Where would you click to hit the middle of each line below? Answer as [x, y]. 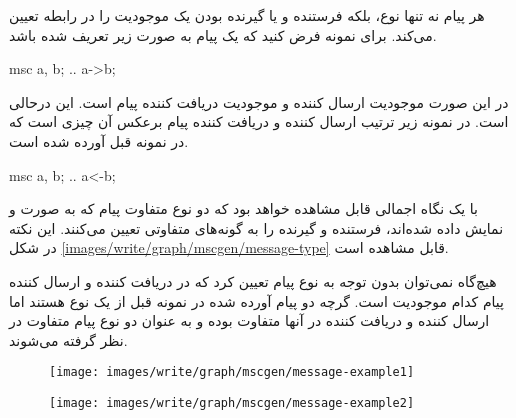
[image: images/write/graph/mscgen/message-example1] [232, 372]
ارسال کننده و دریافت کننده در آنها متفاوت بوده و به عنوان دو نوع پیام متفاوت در [249, 320]
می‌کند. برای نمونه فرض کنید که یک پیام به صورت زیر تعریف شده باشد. [223, 34]
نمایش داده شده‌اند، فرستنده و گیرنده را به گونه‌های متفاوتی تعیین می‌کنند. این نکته [256, 227]
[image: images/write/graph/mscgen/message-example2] [232, 402]
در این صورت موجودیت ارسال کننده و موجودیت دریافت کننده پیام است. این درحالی [259, 101]
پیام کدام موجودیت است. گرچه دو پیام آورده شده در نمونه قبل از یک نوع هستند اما [256, 300]
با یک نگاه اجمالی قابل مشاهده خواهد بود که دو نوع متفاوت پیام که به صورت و [244, 208]
